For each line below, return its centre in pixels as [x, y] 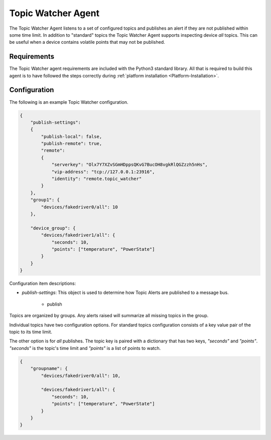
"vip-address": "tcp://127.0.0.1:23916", [103, 172]
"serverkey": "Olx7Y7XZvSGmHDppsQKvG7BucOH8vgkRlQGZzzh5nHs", [130, 165]
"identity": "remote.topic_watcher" [97, 179]
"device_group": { [53, 228]
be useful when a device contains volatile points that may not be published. [87, 42]
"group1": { [45, 200]
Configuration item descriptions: [43, 283]
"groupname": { [49, 369]
